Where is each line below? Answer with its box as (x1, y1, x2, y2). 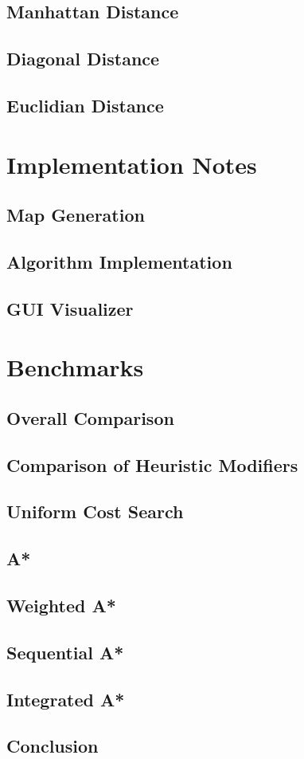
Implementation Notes (6, 147, 257, 180)
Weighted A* (6, 592, 116, 617)
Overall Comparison (6, 405, 174, 430)
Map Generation (6, 203, 145, 227)
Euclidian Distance (6, 92, 164, 117)
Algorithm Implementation (6, 249, 232, 273)
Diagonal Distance (6, 46, 160, 71)
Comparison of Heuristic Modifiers (6, 452, 298, 477)
